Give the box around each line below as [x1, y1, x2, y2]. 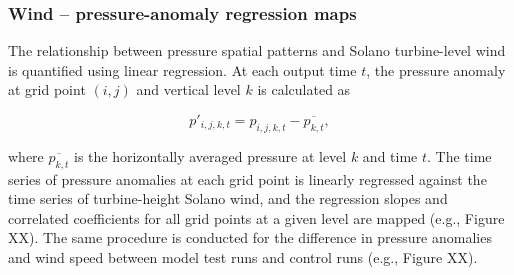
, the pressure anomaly [366, 59, 506, 80]
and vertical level [136, 79, 241, 100]
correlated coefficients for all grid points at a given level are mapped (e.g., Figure [8, 207, 505, 228]
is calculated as [257, 79, 351, 100]
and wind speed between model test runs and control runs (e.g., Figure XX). [8, 246, 478, 267]
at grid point [8, 79, 86, 100]
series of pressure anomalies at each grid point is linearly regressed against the [8, 168, 487, 189]
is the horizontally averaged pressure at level [74, 145, 347, 166]
